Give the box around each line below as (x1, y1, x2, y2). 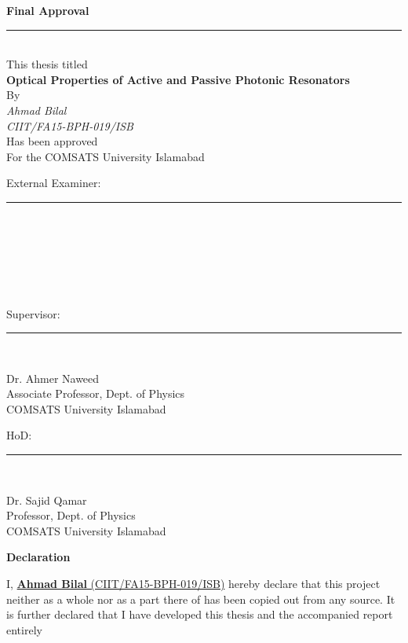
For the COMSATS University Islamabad (6, 148, 205, 164)
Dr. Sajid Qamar (6, 491, 87, 508)
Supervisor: (6, 305, 60, 321)
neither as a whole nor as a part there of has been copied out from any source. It (6, 590, 395, 607)
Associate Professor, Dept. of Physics (6, 385, 185, 402)
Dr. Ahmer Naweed (6, 369, 100, 386)
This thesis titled (6, 56, 88, 72)
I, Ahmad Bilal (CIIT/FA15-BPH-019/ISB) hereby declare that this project (6, 575, 381, 592)
